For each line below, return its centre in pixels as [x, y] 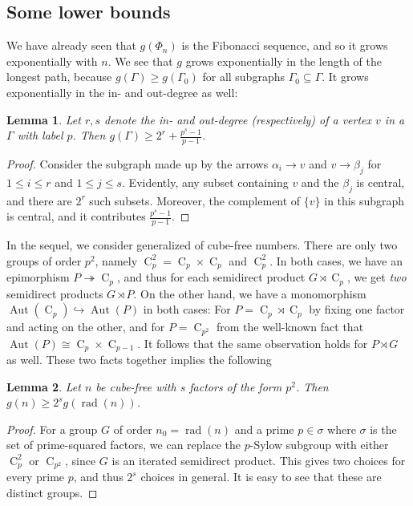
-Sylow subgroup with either [319, 445]
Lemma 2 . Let [44, 386]
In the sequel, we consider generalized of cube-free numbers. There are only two [202, 245]
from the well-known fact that [290, 327]
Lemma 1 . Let [44, 119]
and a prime [264, 429]
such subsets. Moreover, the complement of [195, 200]
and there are [39, 200]
